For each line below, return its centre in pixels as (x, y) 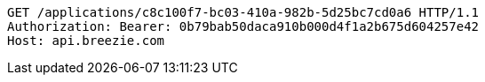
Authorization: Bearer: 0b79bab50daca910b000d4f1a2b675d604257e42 (243, 26)
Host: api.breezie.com (86, 41)
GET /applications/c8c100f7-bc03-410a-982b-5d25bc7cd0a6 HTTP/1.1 (243, 12)
